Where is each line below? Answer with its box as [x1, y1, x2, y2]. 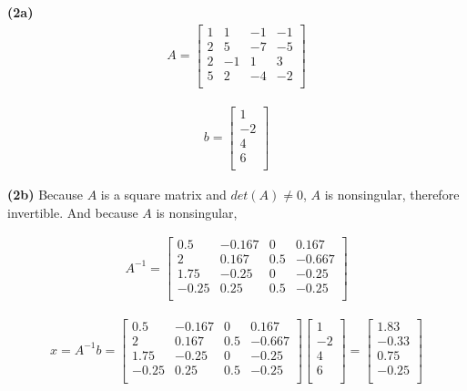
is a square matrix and [100, 184, 227, 203]
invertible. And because [7, 202, 138, 221]
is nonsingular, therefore [324, 184, 460, 203]
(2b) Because [7, 184, 84, 203]
